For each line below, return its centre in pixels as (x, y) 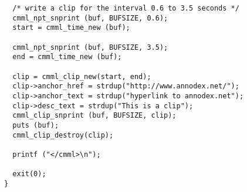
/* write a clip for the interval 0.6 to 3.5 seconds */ (126, 8)
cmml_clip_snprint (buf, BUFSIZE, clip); (94, 116)
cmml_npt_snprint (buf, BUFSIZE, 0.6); (90, 18)
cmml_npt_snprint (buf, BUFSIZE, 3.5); (90, 47)
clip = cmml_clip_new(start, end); (82, 76)
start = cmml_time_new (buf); (71, 28)
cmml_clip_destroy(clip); (63, 135)
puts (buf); (36, 125)
